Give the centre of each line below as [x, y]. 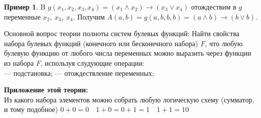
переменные [22, 16]
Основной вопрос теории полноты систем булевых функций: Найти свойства [122, 33]
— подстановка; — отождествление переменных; [79, 73]
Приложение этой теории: [46, 90]
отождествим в [214, 7]
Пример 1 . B [25, 7]
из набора [19, 63]
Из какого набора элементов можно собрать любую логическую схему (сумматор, [129, 99]
